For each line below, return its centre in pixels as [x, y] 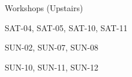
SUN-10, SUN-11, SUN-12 [52, 67]
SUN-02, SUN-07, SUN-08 [52, 47]
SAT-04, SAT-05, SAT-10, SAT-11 [66, 27]
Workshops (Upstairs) [44, 8]
